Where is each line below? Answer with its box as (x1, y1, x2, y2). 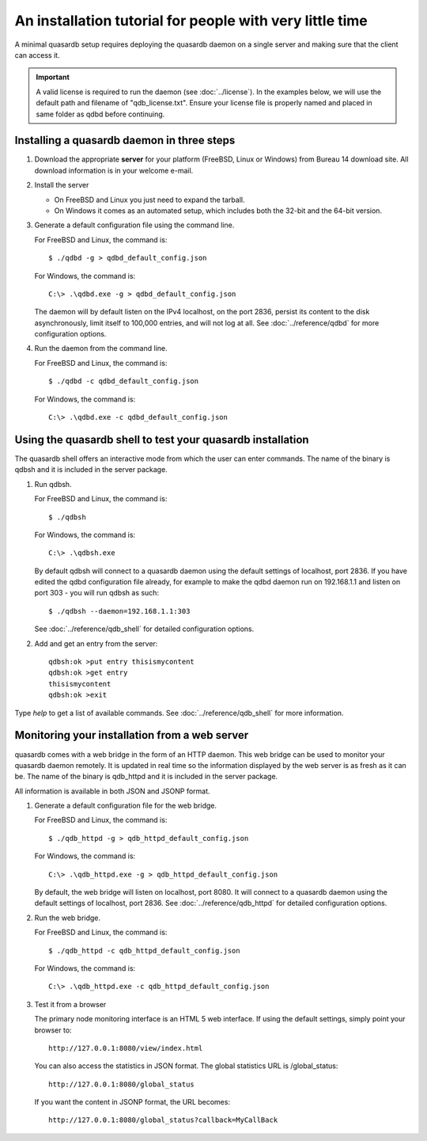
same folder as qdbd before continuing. (36, 109, 165, 119)
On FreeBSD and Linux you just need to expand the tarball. (54, 195, 245, 204)
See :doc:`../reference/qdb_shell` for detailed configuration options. (34, 624, 255, 633)
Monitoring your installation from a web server (14, 728, 249, 742)
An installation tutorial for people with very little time (14, 12, 368, 29)
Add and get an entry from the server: (34, 638, 158, 648)
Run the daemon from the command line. (34, 344, 168, 353)
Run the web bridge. (34, 913, 101, 922)
